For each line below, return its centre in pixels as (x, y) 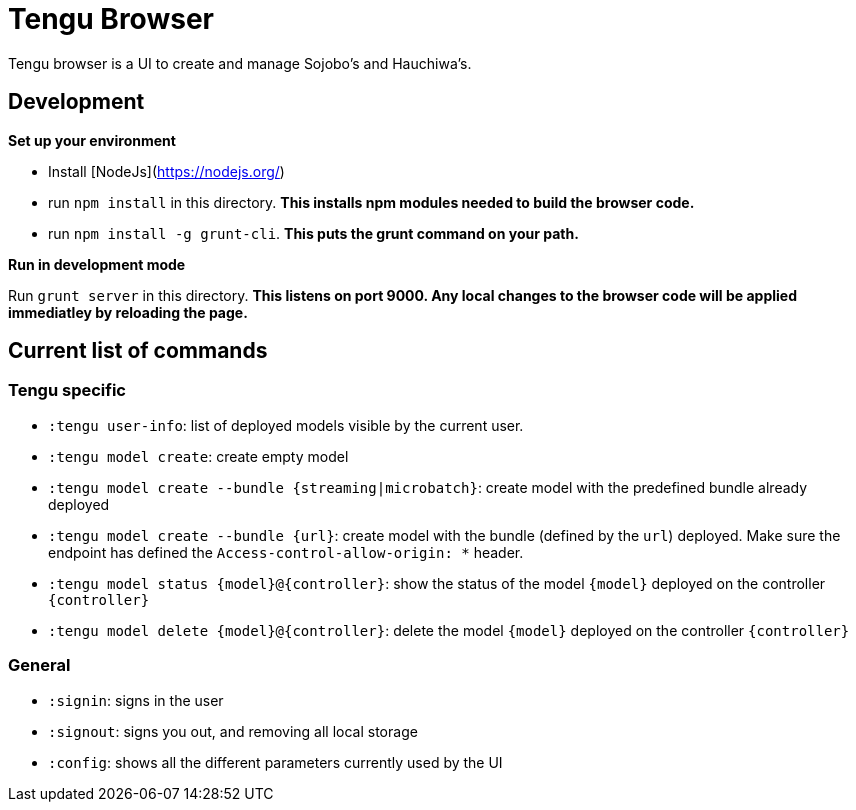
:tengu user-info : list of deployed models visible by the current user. (286, 425)
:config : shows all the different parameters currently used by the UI (275, 762)
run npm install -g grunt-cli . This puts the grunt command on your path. (313, 233)
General (39, 665)
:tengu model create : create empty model (198, 456)
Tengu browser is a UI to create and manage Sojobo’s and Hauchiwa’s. (240, 63)
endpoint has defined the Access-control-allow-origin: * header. (286, 552)
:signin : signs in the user (136, 700)
